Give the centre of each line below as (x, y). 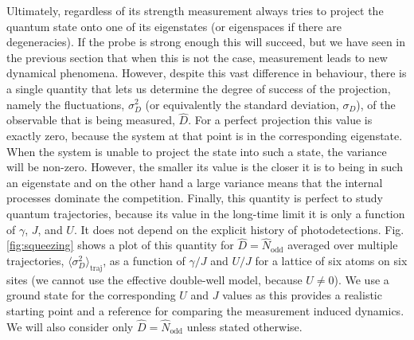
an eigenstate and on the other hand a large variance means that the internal (195, 182)
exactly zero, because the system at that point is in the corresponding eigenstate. (205, 135)
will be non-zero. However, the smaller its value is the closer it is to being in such (205, 167)
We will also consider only (70, 326)
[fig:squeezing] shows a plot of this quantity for (120, 245)
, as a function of (144, 260)
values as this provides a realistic (302, 295)
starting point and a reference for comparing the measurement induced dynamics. (205, 310)
